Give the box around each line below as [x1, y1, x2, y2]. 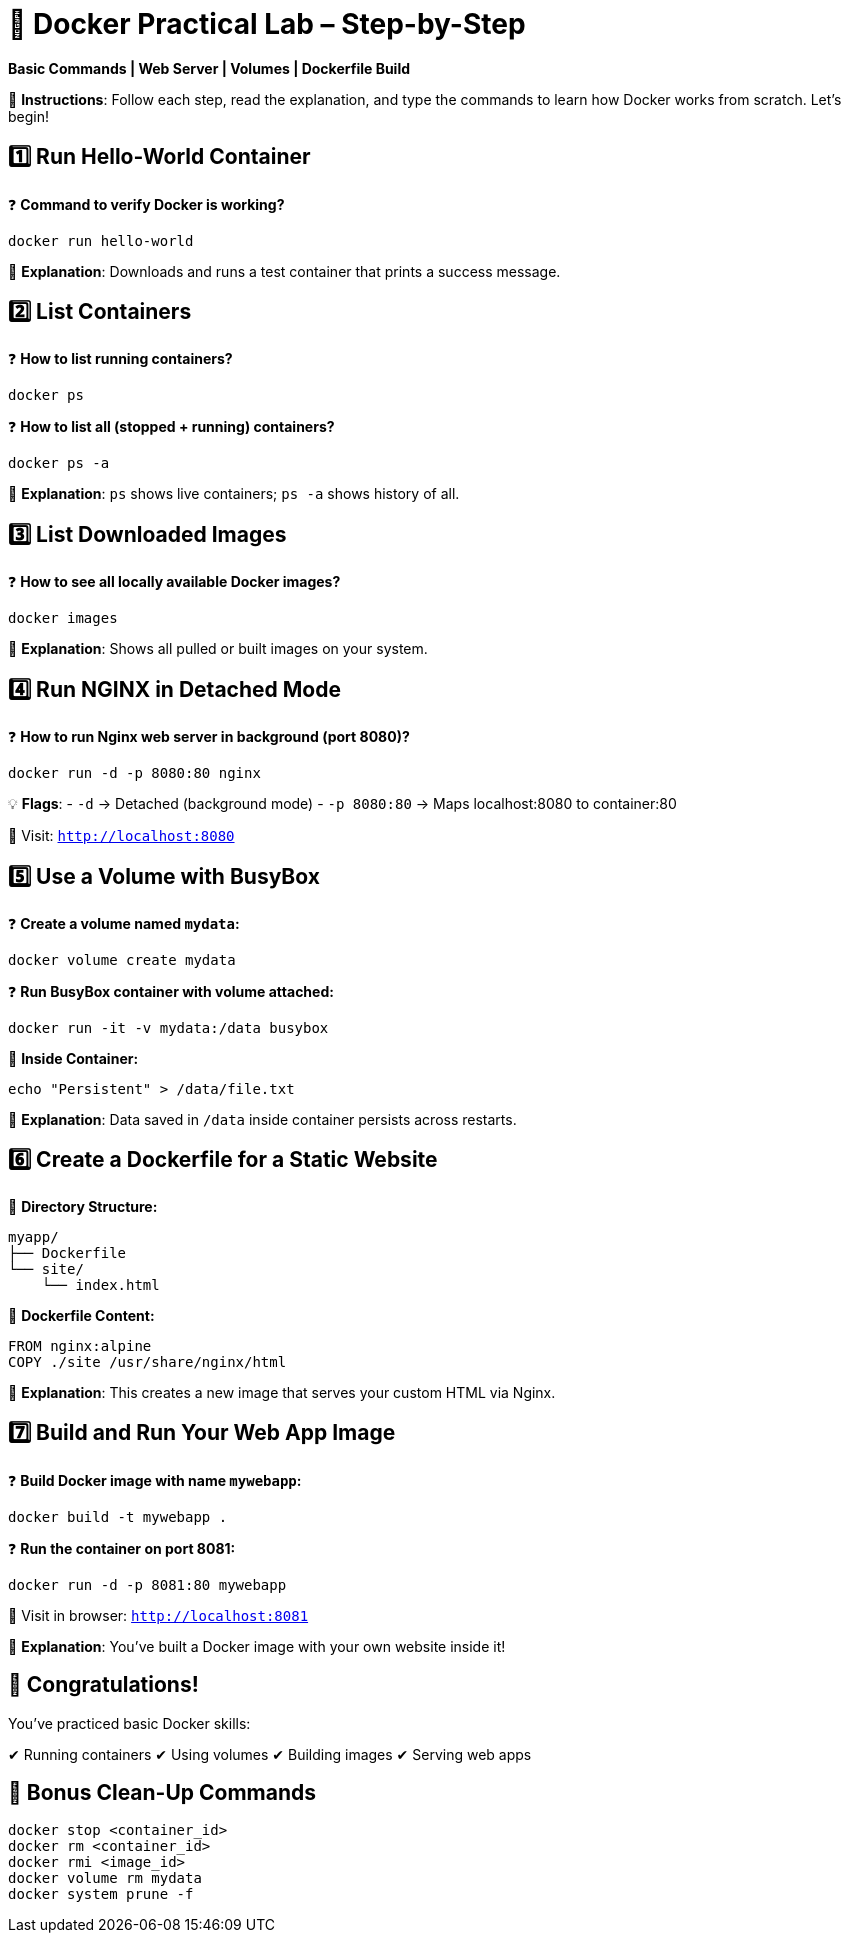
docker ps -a [8, 455, 110, 472]
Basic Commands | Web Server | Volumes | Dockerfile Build [8, 59, 411, 77]
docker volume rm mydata [8, 1870, 202, 1887]
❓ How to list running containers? [8, 350, 233, 368]
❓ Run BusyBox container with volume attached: [8, 982, 334, 1000]
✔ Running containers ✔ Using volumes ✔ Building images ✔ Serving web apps [8, 1745, 532, 1763]
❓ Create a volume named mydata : [8, 914, 240, 932]
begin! [8, 107, 50, 125]
